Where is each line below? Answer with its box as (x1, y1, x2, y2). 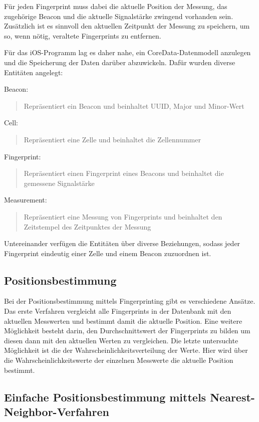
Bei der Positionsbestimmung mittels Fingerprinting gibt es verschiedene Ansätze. (4, 296, 255, 306)
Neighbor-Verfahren (4, 404, 109, 419)
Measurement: (4, 194, 47, 205)
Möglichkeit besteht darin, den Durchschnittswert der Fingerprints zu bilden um (4, 325, 250, 336)
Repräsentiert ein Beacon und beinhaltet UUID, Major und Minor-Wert (24, 100, 244, 111)
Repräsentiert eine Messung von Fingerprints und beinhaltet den (24, 211, 222, 222)
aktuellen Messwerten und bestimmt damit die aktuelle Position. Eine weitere (4, 315, 242, 326)
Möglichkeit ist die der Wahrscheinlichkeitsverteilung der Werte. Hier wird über (4, 345, 248, 355)
